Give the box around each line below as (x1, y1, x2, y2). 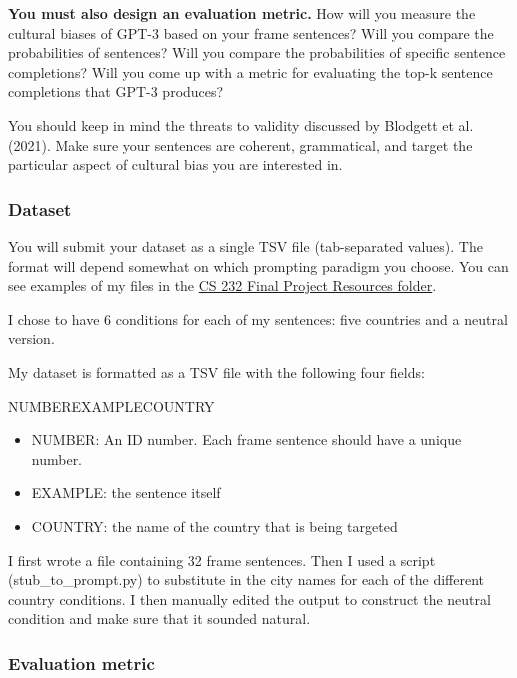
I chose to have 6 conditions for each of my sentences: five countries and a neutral (8, 308, 508, 329)
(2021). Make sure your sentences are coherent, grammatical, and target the (8, 134, 473, 155)
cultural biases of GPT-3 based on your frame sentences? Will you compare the (8, 22, 494, 43)
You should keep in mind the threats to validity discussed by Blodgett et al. (8, 114, 474, 135)
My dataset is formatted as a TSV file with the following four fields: (8, 361, 425, 382)
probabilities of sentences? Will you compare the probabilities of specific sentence (8, 42, 506, 63)
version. (8, 328, 55, 349)
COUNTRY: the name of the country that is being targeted (31, 515, 398, 536)
